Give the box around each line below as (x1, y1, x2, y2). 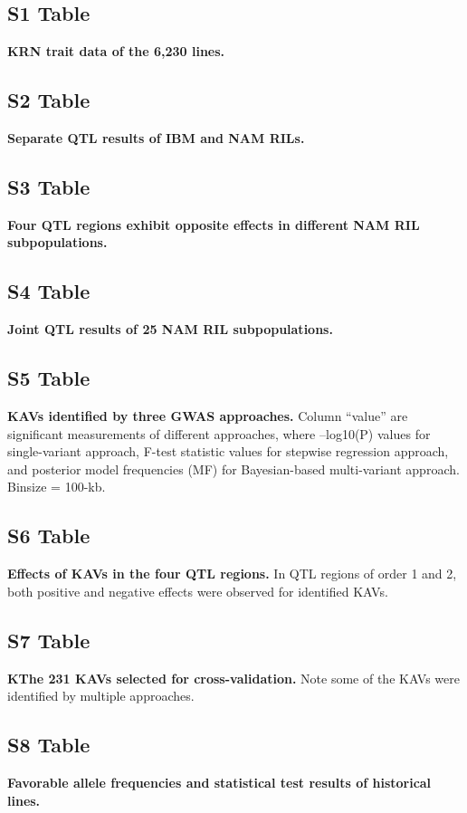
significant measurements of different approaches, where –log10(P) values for (7, 424, 431, 443)
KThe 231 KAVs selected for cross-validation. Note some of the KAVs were (7, 668, 461, 687)
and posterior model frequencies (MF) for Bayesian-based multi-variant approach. (7, 459, 460, 478)
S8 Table (7, 731, 91, 759)
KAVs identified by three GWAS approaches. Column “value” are (7, 406, 408, 425)
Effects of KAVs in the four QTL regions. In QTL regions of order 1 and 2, (7, 564, 457, 583)
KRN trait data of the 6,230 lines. (7, 42, 225, 61)
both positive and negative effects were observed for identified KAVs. (7, 581, 388, 600)
